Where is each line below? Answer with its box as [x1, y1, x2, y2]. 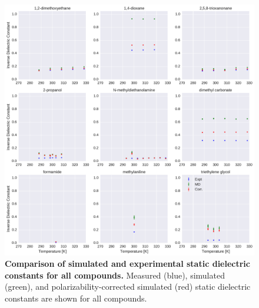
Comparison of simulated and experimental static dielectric [5, 257, 250, 270]
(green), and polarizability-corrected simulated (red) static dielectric [5, 280, 251, 293]
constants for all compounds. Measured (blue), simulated [5, 269, 225, 281]
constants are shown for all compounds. [5, 292, 147, 304]
